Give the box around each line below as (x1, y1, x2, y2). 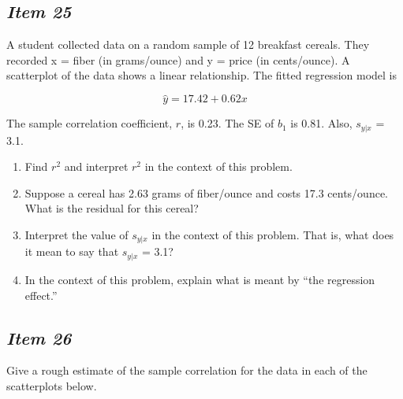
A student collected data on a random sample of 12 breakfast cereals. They (6, 36, 370, 53)
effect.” (24, 286, 58, 303)
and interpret (64, 158, 129, 175)
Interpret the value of (24, 227, 129, 243)
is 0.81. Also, (290, 115, 353, 131)
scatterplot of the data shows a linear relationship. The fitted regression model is (6, 67, 397, 83)
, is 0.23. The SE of (181, 115, 274, 131)
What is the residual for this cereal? (24, 200, 199, 216)
